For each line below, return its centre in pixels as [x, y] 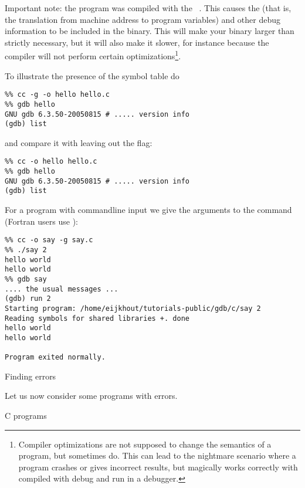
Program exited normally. [55, 357]
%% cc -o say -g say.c [49, 240]
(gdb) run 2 [28, 299]
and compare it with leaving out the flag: [79, 142]
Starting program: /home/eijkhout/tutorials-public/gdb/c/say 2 [133, 308]
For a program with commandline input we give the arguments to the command [148, 210]
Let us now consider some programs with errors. [91, 396]
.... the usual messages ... [62, 289]
